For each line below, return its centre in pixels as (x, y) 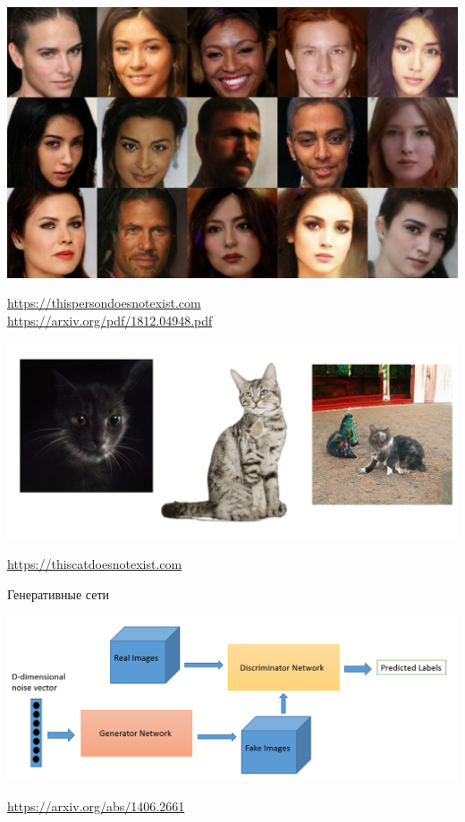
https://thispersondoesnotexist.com (104, 303)
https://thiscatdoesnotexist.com (95, 564)
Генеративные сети (59, 594)
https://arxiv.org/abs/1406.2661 (96, 805)
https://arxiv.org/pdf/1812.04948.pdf (110, 320)
